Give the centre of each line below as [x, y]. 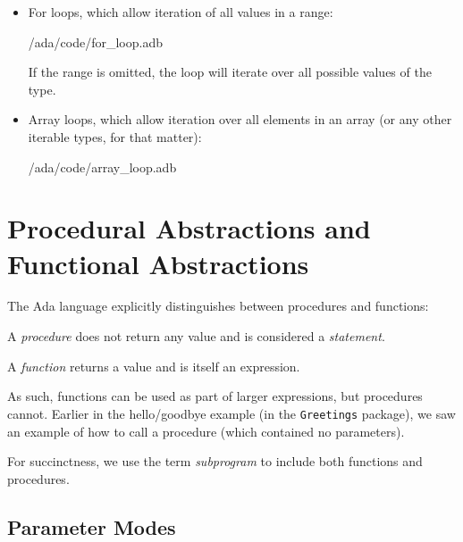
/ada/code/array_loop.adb [102, 167]
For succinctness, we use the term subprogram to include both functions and [215, 461]
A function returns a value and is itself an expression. [154, 366]
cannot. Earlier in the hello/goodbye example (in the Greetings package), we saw [231, 413]
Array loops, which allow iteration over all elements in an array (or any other [240, 119]
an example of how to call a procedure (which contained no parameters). [206, 431]
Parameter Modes [92, 526]
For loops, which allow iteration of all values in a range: [181, 12]
